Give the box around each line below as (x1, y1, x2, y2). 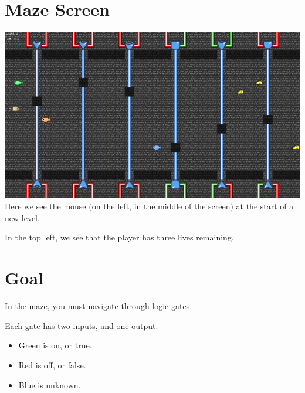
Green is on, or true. (18, 339, 92, 351)
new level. (5, 211, 40, 223)
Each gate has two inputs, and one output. (5, 319, 158, 331)
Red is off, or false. (18, 358, 86, 371)
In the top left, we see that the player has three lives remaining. (5, 231, 234, 243)
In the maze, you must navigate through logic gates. (5, 300, 192, 312)
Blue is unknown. (18, 378, 81, 391)
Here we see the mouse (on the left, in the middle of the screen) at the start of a (5, 200, 294, 212)
